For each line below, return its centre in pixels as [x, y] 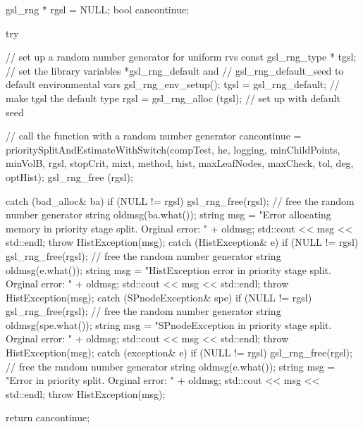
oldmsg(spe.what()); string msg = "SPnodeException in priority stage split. [169, 324]
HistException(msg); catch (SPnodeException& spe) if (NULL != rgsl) [159, 297]
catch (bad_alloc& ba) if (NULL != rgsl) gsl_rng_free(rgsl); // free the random [180, 200]
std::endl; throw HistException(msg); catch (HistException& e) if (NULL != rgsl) [182, 242]
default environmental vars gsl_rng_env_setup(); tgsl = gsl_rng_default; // [173, 84]
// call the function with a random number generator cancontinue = [154, 136]
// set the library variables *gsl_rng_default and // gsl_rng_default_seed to [175, 70]
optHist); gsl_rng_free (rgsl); [69, 176]
